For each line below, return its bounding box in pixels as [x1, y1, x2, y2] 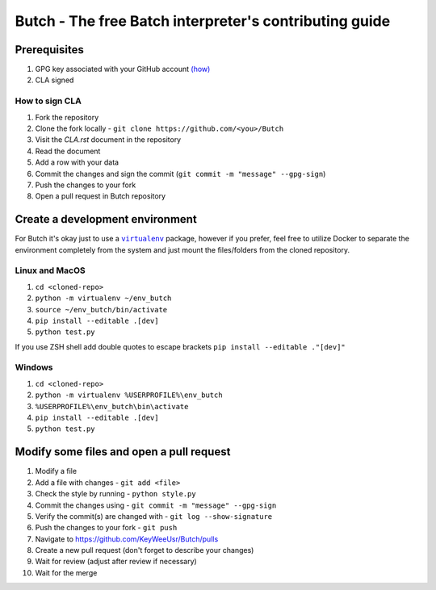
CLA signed [35, 75, 74, 85]
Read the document [35, 146, 101, 156]
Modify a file [35, 467, 77, 476]
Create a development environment [15, 212, 197, 226]
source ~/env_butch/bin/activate [35, 305, 168, 314]
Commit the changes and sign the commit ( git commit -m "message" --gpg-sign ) [35, 169, 326, 178]
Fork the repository [35, 112, 99, 122]
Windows [15, 362, 53, 373]
